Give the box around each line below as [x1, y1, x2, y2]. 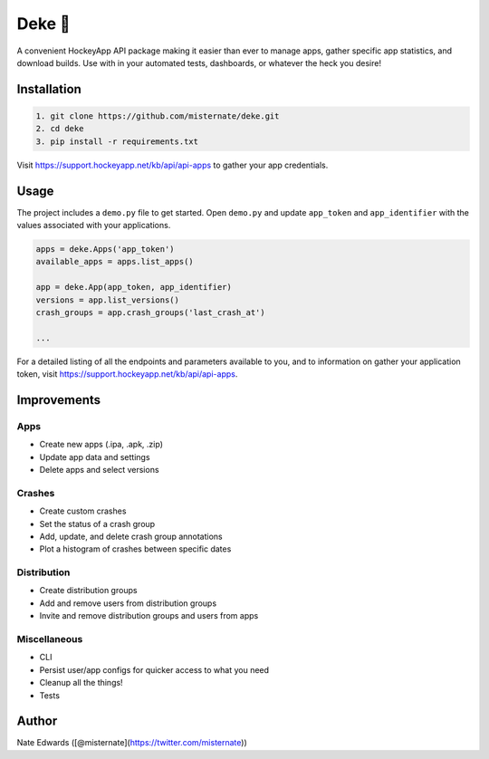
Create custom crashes [39, 505, 127, 516]
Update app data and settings [39, 451, 150, 462]
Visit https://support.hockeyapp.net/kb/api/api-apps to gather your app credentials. [16, 159, 329, 170]
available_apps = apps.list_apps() [35, 256, 194, 267]
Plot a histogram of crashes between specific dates [39, 543, 232, 554]
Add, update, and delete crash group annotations [39, 531, 223, 542]
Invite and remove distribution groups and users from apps [39, 610, 259, 621]
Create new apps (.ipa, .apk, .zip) [39, 439, 163, 450]
